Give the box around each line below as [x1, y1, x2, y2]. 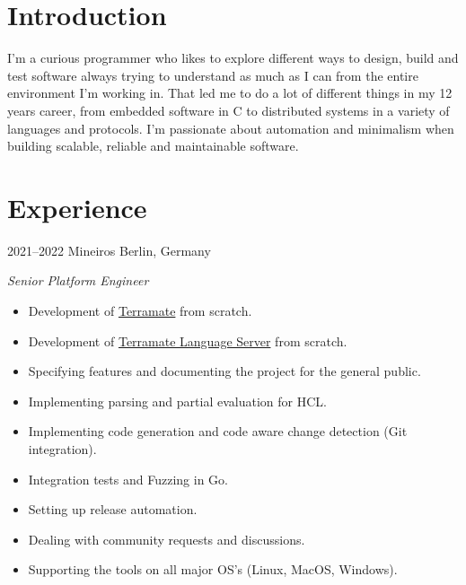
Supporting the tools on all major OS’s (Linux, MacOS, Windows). [28, 560, 398, 579]
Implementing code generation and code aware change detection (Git [28, 422, 408, 441]
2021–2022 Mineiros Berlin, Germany [7, 240, 211, 259]
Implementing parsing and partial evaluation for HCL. [28, 391, 327, 410]
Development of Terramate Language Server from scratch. [28, 331, 347, 350]
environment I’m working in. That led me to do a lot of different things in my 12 [7, 83, 453, 102]
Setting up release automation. [28, 500, 198, 519]
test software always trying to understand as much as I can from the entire [7, 65, 418, 84]
